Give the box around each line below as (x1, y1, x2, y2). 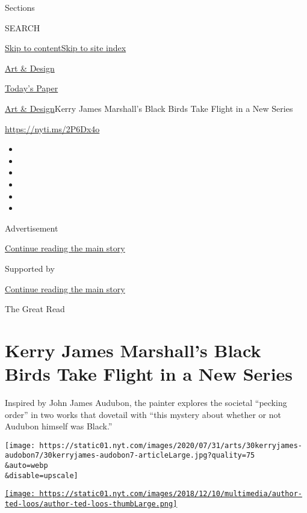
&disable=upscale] (5, 471, 78, 480)
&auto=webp (5, 461, 48, 470)
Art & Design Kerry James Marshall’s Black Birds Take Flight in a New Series (5, 102, 293, 114)
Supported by (5, 262, 55, 274)
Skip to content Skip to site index (5, 41, 126, 54)
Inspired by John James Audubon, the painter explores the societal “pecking (5, 396, 287, 408)
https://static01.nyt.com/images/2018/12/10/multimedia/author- (39, 490, 302, 499)
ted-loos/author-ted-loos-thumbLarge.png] (5, 500, 178, 509)
